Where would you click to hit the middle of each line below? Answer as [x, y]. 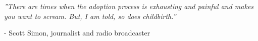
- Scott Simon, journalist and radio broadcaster [77, 33]
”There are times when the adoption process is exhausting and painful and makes [129, 6]
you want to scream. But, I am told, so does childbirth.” [90, 16]
